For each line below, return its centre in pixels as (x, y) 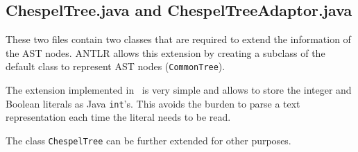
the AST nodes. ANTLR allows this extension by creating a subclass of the (165, 52)
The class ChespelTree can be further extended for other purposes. (148, 140)
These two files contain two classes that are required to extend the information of (178, 39)
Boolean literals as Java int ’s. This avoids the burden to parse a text (153, 103)
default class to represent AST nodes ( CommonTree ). (116, 66)
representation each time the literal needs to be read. (118, 117)
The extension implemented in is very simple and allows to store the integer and (179, 90)
